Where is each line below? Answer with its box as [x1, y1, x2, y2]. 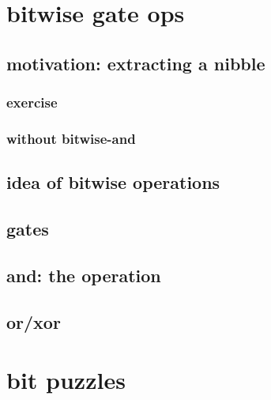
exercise [6, 92, 58, 112]
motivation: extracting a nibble [6, 51, 265, 75]
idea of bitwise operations [6, 170, 220, 194]
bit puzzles [6, 364, 126, 396]
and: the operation [6, 262, 161, 287]
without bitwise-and [6, 128, 136, 148]
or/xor [6, 309, 61, 334]
